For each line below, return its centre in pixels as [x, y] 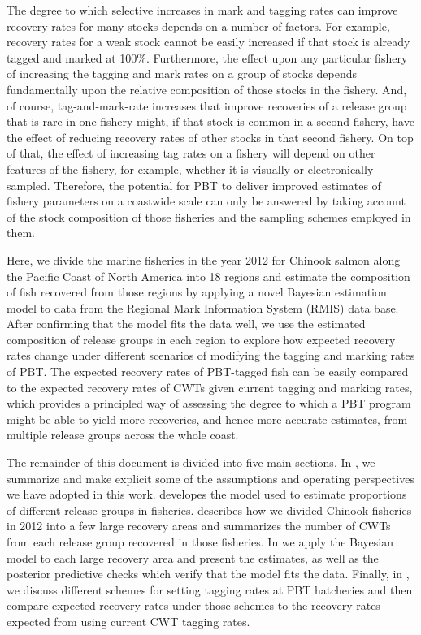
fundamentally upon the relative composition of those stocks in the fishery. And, [207, 89]
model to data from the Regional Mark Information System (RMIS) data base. [203, 307]
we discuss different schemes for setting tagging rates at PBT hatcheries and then [210, 589]
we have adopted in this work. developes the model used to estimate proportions [207, 494]
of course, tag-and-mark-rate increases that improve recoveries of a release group [207, 105]
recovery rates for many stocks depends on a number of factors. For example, [198, 26]
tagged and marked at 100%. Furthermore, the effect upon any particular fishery [207, 57]
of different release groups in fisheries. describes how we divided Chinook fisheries [209, 510]
